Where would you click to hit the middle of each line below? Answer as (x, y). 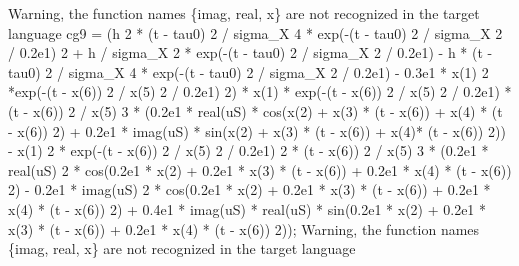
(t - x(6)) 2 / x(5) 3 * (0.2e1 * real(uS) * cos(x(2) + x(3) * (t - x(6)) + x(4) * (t (255, 110)
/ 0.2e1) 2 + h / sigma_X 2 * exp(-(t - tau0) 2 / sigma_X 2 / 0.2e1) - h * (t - (250, 52)
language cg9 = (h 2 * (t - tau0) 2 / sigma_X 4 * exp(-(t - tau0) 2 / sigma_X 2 (255, 32)
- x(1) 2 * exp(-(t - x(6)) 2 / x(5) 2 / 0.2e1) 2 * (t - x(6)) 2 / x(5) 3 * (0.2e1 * (248, 150)
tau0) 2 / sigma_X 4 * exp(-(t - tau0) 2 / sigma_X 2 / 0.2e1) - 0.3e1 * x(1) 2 (248, 71)
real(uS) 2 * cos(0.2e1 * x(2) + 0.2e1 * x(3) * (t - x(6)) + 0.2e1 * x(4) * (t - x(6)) (260, 169)
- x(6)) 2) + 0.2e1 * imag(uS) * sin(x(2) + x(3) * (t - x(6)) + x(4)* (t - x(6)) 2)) (257, 130)
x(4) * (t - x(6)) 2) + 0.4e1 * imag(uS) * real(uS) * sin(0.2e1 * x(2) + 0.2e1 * (247, 208)
